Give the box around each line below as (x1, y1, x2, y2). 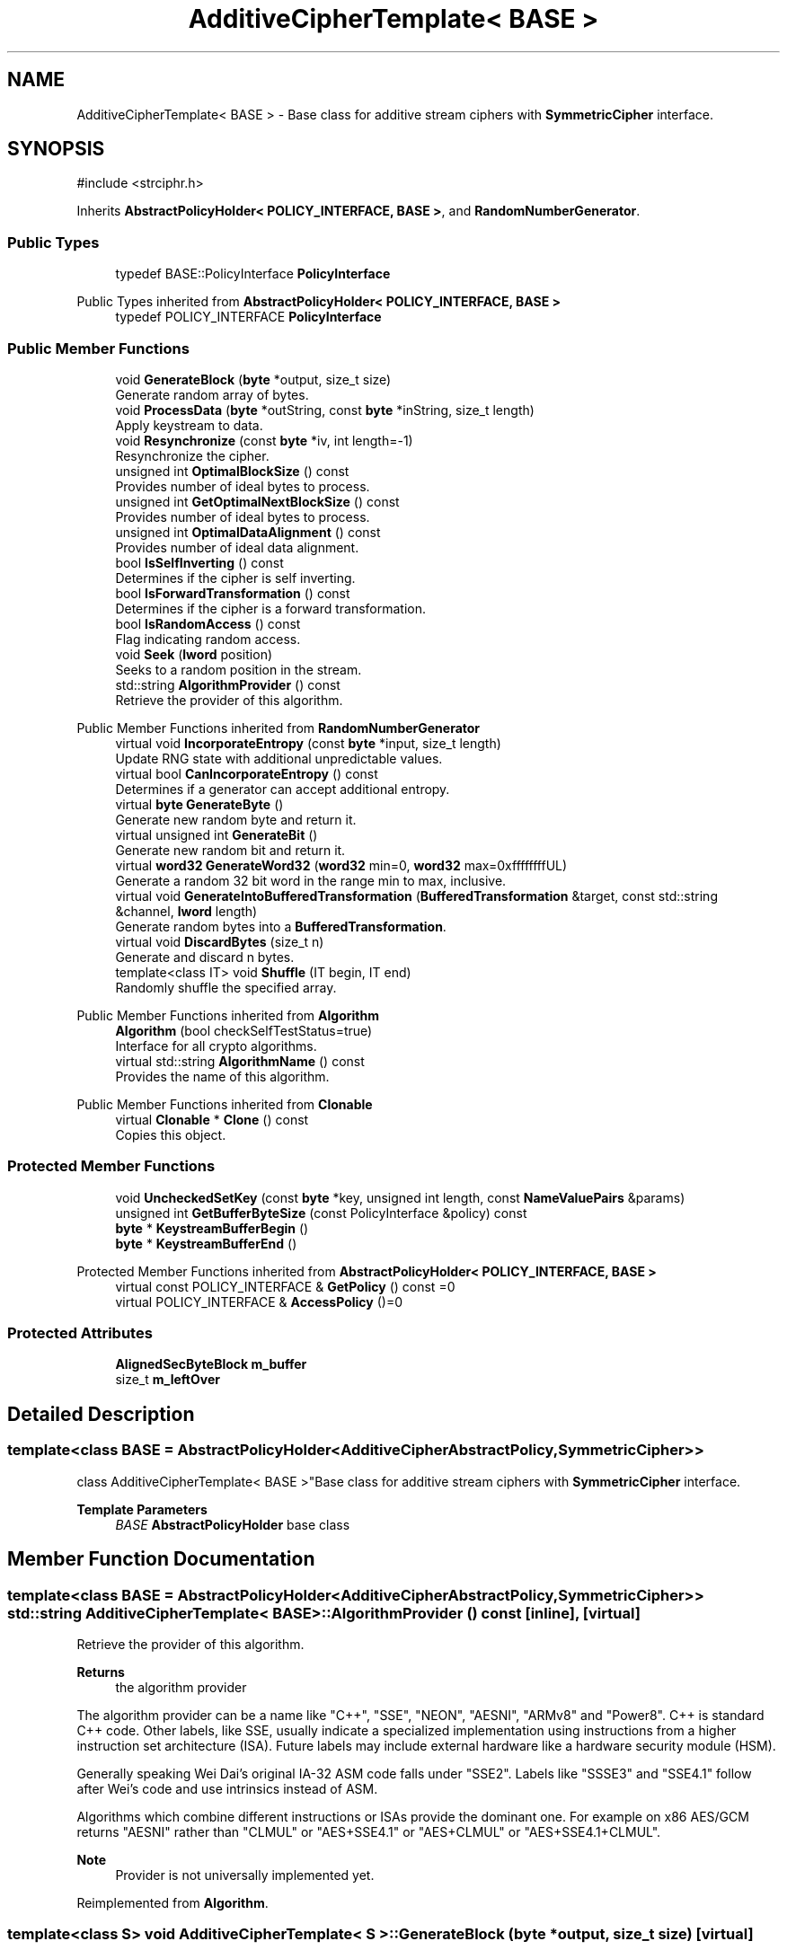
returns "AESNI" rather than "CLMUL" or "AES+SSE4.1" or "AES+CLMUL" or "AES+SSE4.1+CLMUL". (76, 1823, 661, 1840)
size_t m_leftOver (115, 1372, 220, 1388)
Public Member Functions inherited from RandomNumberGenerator (76, 719, 481, 736)
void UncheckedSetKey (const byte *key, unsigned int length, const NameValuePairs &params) (115, 1189, 685, 1205)
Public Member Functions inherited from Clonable (76, 1096, 373, 1112)
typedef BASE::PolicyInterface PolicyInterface (115, 266, 391, 282)
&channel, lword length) (115, 903, 258, 919)
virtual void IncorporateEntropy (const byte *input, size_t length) (115, 735, 501, 751)
